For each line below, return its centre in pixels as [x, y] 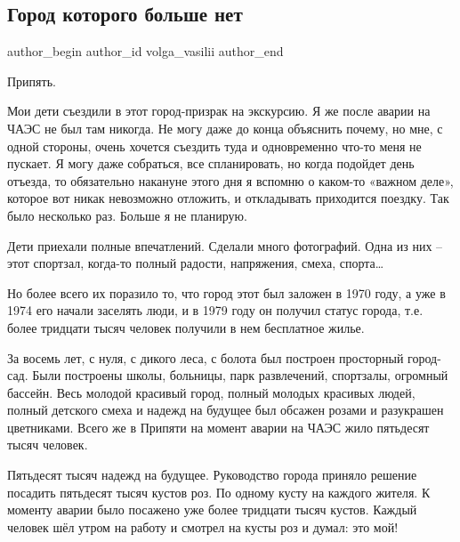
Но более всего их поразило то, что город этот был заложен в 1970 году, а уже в [226, 292]
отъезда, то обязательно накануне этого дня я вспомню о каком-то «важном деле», [230, 180]
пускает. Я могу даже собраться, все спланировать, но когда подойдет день [211, 163]
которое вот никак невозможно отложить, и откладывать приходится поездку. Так [228, 198]
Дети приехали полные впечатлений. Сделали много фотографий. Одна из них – [225, 245]
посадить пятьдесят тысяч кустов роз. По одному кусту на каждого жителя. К [219, 492]
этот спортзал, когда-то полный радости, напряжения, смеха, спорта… [196, 263]
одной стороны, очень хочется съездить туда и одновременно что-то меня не [214, 146]
